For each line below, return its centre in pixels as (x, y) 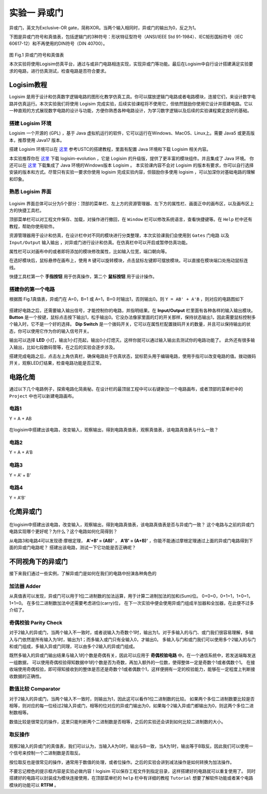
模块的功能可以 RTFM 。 (34, 785)
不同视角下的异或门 (38, 562)
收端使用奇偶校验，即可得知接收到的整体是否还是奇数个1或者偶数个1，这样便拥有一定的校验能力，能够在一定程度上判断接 (132, 669)
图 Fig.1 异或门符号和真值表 (37, 55)
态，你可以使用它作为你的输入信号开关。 (50, 331)
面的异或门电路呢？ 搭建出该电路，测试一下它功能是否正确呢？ (72, 548)
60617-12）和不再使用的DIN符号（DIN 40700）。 (58, 44)
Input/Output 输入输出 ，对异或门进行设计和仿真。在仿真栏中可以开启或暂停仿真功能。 (100, 242)
